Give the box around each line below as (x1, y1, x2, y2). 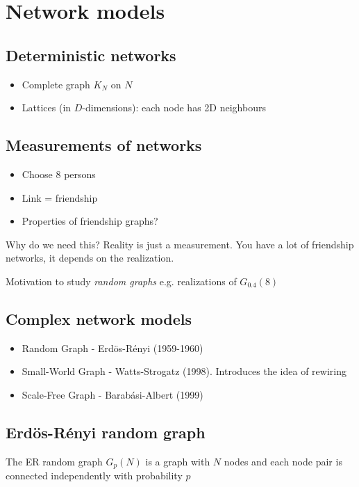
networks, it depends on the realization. (6, 250, 174, 265)
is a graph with (145, 454, 210, 468)
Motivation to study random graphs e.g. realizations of (6, 273, 237, 288)
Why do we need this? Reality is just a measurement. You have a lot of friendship (6, 237, 354, 251)
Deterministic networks (6, 44, 176, 65)
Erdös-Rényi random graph (6, 421, 206, 442)
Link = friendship (22, 190, 98, 205)
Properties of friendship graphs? (22, 214, 158, 228)
